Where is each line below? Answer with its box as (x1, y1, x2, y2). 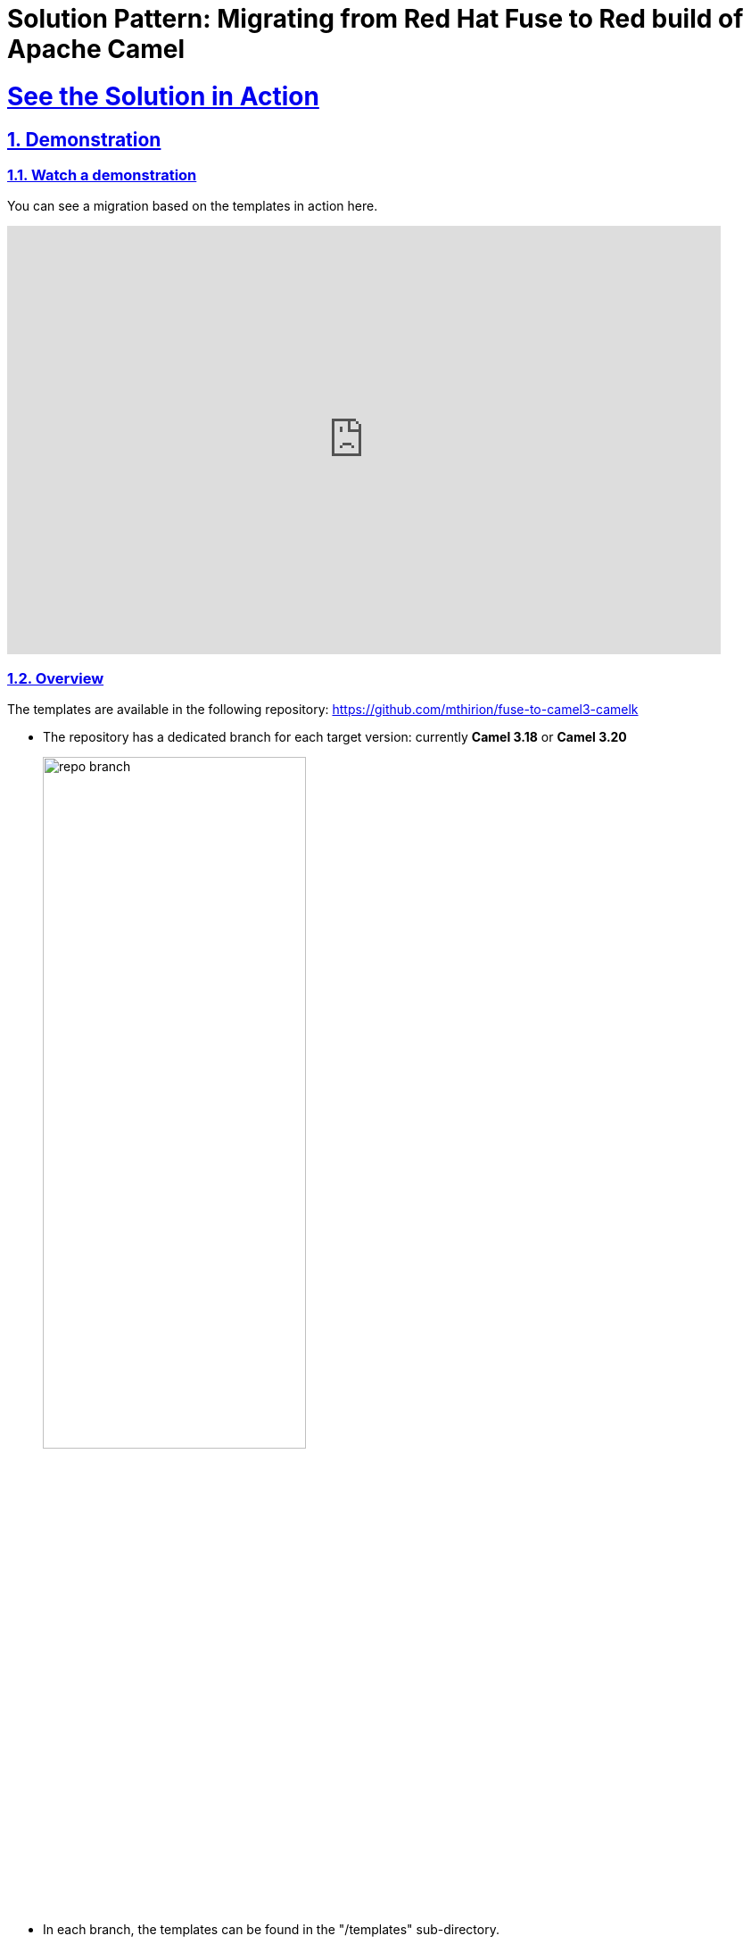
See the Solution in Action (7, 80, 319, 112)
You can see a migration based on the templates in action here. (7, 198, 378, 214)
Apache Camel (7, 34, 186, 64)
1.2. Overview (7, 669, 104, 687)
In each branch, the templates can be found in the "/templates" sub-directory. (43, 1922, 499, 1938)
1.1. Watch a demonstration (7, 165, 197, 184)
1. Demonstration (7, 128, 161, 151)
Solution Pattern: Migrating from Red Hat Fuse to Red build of (7, 4, 744, 34)
